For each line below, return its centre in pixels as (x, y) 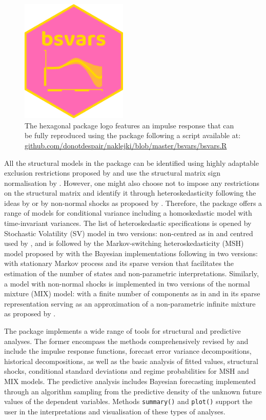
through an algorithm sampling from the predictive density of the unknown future (133, 391)
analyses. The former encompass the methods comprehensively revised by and (126, 341)
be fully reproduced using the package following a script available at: (133, 135)
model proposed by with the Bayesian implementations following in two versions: (131, 253)
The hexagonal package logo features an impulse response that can (129, 125)
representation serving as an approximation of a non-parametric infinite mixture (130, 303)
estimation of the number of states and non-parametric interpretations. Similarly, (131, 273)
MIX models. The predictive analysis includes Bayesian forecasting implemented (130, 381)
